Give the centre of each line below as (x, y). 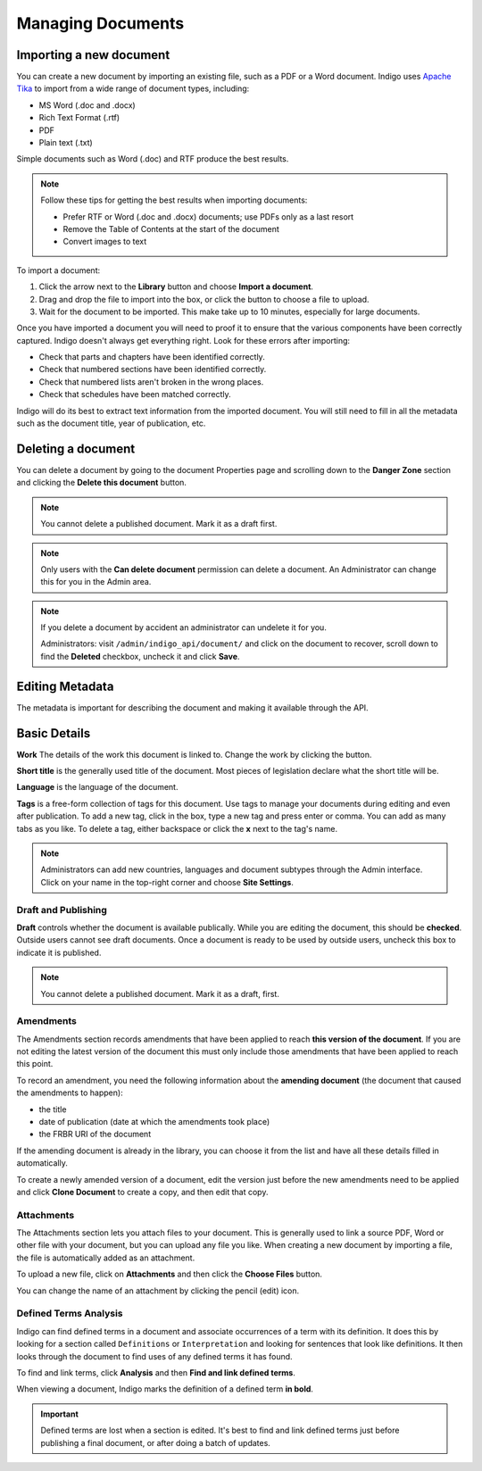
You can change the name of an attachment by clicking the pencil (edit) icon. (158, 1291)
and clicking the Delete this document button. (102, 483)
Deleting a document (76, 449)
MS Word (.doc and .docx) (87, 105)
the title (53, 1109)
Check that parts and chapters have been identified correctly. (152, 357)
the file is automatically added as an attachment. (106, 1258)
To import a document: (58, 270)
